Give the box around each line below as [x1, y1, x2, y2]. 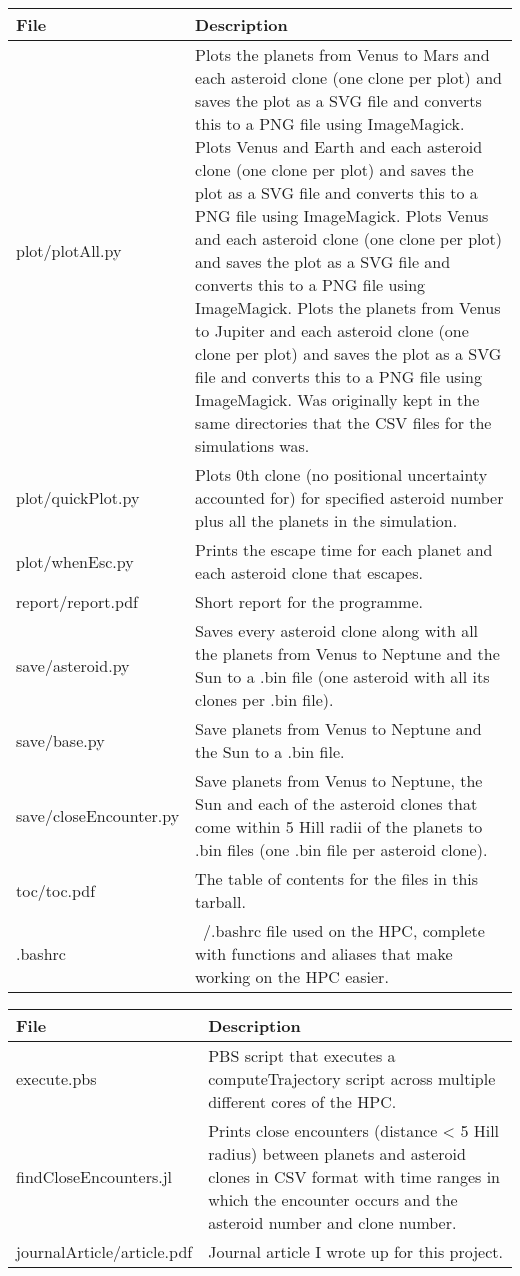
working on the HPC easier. [195, 965, 389, 988]
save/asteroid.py [16, 653, 130, 677]
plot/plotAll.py [16, 238, 122, 262]
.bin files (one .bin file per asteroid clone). [195, 838, 488, 861]
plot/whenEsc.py [16, 549, 134, 573]
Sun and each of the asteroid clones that [195, 792, 478, 815]
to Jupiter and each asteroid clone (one [195, 319, 469, 342]
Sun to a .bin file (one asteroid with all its [195, 665, 490, 688]
